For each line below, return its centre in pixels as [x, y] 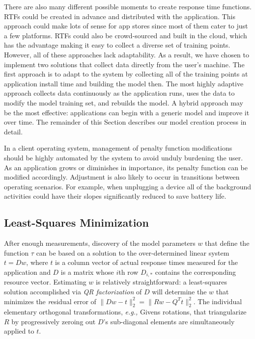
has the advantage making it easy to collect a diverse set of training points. [117, 45]
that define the [227, 243]
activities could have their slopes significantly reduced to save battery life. [115, 196]
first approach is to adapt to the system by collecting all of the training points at [126, 74]
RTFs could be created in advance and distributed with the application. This [120, 16]
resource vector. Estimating [45, 282]
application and [27, 272]
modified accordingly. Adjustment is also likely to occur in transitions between [122, 177]
